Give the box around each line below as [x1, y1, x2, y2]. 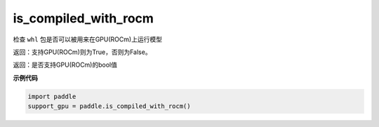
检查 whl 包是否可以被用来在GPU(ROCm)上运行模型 [13, 35, 163, 44]
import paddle [27, 92, 77, 100]
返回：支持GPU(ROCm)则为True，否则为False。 [13, 48, 152, 56]
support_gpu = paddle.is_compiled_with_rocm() [27, 102, 191, 110]
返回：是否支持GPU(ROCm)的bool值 [13, 60, 117, 69]
